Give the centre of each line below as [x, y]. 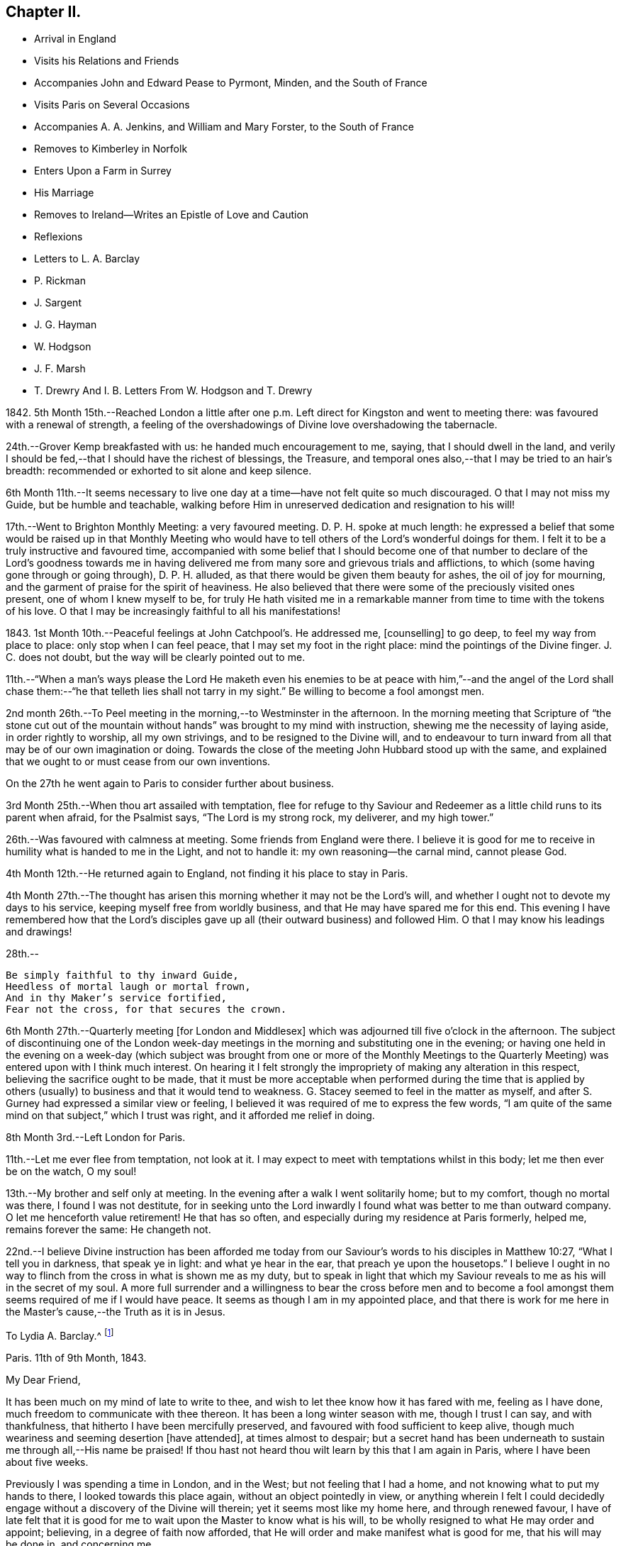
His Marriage [64, 193]
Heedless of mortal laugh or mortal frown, [128, 987]
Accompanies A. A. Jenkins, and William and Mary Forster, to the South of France [224, 127]
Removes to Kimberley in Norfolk [111, 149]
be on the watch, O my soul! [71, 1172]
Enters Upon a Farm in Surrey [103, 171]
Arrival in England [75, 39]
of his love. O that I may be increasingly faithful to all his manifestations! [173, 611]
